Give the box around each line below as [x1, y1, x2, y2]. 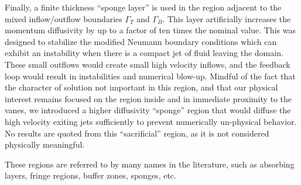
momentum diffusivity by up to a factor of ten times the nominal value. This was [5, 24, 296, 36]
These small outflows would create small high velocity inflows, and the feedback [5, 58, 290, 70]
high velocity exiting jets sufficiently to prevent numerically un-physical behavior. [5, 115, 297, 127]
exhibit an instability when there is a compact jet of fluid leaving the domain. [5, 47, 283, 59]
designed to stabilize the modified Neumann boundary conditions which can [5, 35, 277, 47]
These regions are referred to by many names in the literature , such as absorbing [5, 158, 295, 170]
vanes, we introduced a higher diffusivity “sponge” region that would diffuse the [5, 104, 291, 116]
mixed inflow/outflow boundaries [5, 12, 122, 25]
